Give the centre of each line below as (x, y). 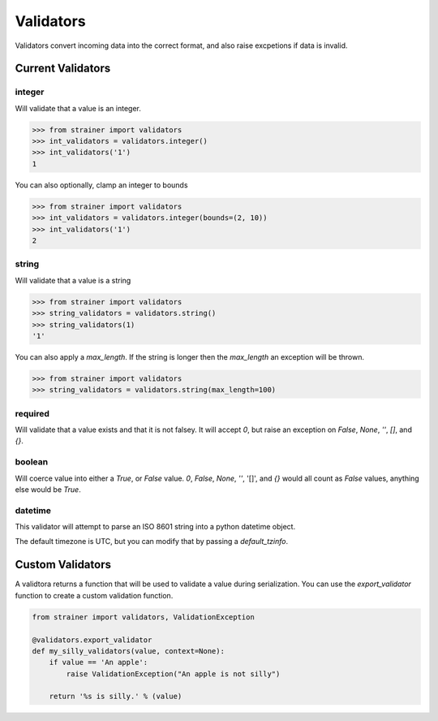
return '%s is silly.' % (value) (116, 697)
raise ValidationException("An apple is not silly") (173, 674)
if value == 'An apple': (99, 663)
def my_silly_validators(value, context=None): (128, 651)
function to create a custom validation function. (94, 595)
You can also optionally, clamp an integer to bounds (101, 185)
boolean (32, 462)
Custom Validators (63, 565)
